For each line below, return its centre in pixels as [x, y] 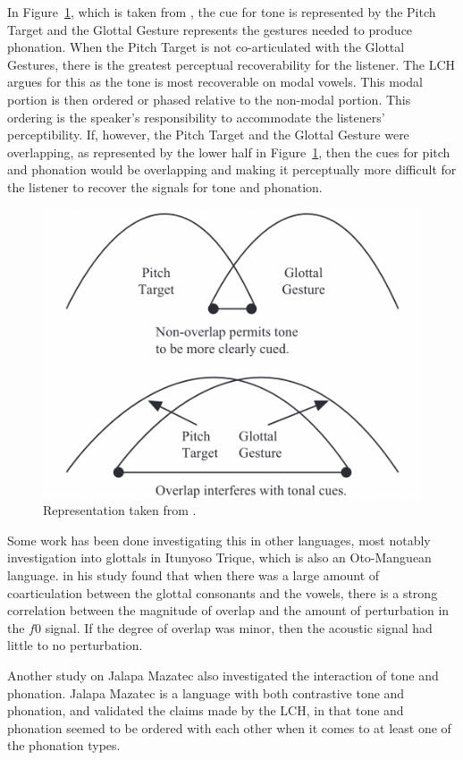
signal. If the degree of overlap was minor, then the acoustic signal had [239, 627]
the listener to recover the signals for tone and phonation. [165, 186]
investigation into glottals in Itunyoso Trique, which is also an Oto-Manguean [219, 557]
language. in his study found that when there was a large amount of [194, 574]
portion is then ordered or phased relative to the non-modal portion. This [209, 99]
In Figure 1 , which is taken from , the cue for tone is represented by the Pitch [222, 12]
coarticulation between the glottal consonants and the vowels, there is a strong [223, 592]
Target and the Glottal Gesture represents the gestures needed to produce [210, 29]
